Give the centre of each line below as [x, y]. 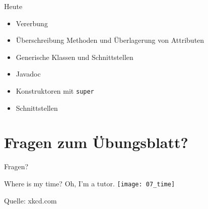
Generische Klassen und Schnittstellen [75, 57]
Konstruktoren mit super [55, 90]
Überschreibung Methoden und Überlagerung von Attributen [110, 40]
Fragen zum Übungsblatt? [96, 142]
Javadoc [28, 74]
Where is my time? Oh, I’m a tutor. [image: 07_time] [90, 183]
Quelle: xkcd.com [30, 200]
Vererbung [32, 23]
